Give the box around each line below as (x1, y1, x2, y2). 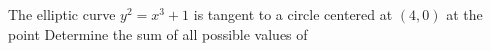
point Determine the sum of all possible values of (8, 23, 308, 44)
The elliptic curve (8, 4, 116, 24)
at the (446, 4, 483, 24)
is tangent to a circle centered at (193, 4, 393, 24)
